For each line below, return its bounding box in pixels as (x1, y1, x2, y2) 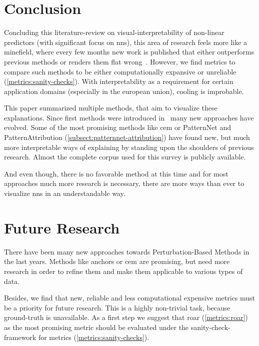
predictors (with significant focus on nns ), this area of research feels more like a (4, 36, 247, 47)
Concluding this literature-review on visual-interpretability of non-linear (4, 27, 224, 37)
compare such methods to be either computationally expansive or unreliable (4, 66, 236, 76)
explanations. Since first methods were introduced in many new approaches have (4, 112, 254, 122)
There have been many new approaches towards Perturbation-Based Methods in (4, 246, 249, 256)
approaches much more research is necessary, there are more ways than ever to (4, 178, 244, 188)
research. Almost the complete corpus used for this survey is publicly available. (4, 151, 246, 162)
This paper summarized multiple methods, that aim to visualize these (4, 102, 217, 113)
